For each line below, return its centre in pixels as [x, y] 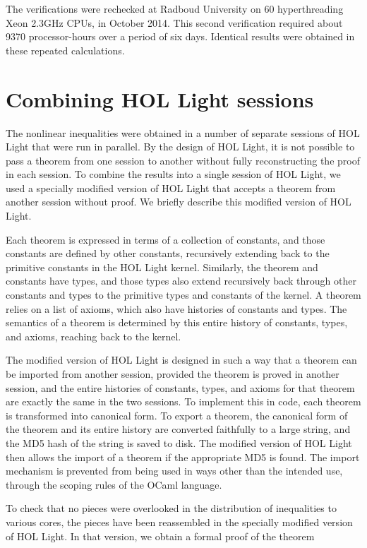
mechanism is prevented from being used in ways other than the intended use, [174, 471]
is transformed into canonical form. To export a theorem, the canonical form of [177, 415]
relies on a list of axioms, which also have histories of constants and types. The [176, 308]
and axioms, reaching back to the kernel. [94, 336]
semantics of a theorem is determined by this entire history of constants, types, [177, 322]
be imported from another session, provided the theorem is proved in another [173, 374]
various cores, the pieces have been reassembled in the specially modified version [179, 522]
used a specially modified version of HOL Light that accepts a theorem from [171, 187]
